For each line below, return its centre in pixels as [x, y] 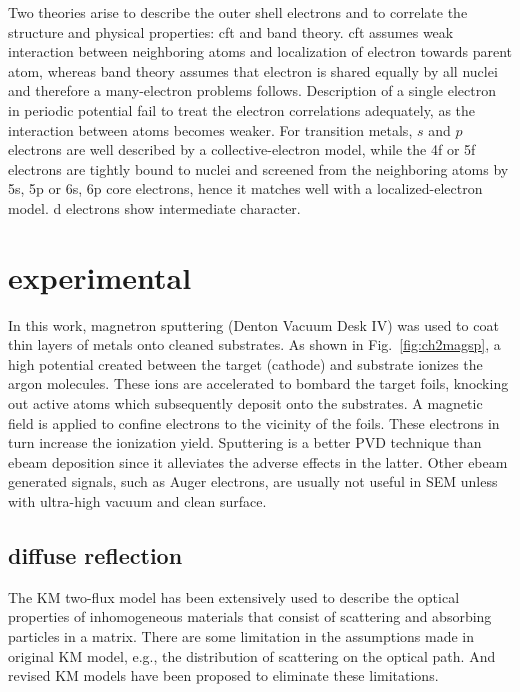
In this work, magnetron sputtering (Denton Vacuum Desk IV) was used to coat [253, 324]
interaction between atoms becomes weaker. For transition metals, [210, 129]
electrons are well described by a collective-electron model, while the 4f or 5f [242, 149]
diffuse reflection [95, 554]
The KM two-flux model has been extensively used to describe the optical [234, 596]
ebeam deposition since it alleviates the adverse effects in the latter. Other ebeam [258, 461]
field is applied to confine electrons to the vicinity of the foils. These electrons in [254, 422]
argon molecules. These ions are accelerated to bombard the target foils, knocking [258, 383]
